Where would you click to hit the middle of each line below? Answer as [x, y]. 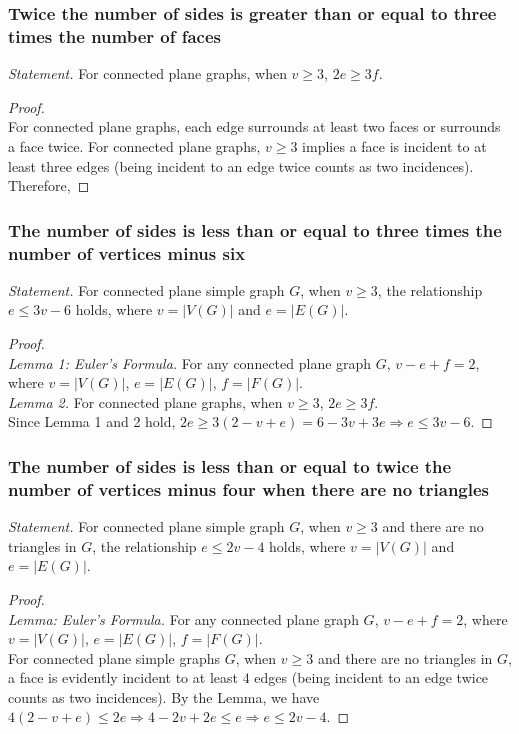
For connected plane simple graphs [114, 657]
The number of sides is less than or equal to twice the [230, 465]
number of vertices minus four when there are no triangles [249, 488]
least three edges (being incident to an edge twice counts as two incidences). [241, 165]
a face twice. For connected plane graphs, [134, 145]
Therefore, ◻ [49, 185]
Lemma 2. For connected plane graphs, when [145, 401]
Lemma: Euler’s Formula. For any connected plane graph [183, 618]
